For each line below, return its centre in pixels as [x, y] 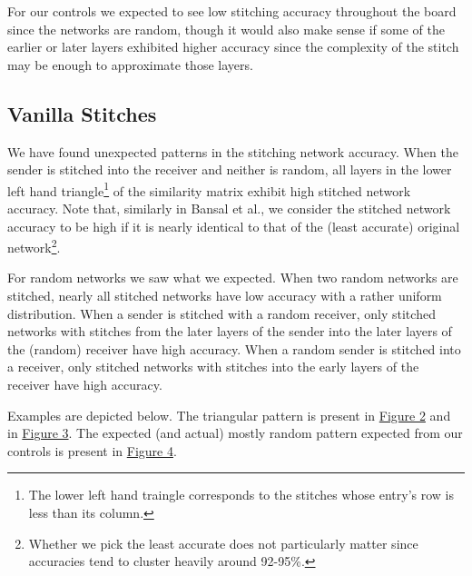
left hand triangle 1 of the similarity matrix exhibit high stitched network [209, 189]
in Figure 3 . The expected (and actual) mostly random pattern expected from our [235, 433]
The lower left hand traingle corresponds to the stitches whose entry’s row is [241, 495]
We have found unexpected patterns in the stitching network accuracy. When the [233, 151]
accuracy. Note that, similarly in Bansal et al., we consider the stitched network [229, 209]
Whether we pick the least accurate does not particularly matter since [223, 543]
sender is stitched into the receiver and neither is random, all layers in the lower [230, 169]
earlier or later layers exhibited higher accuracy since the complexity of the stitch [233, 47]
